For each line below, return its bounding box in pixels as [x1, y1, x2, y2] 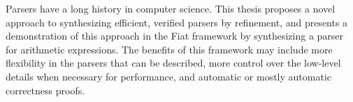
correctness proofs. [6, 83, 85, 97]
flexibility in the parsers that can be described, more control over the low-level [6, 56, 341, 70]
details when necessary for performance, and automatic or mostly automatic [6, 69, 331, 83]
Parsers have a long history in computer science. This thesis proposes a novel [6, 1, 336, 15]
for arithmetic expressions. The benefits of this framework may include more [6, 42, 333, 56]
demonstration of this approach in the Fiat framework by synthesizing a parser [6, 28, 344, 43]
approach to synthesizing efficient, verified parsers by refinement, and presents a [6, 15, 348, 29]
